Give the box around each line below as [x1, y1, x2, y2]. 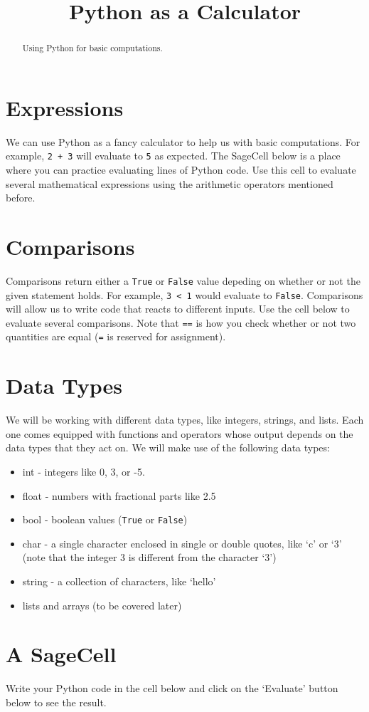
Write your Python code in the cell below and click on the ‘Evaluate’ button [6, 681, 338, 696]
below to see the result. [6, 694, 107, 709]
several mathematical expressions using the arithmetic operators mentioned [6, 176, 333, 191]
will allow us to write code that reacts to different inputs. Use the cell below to [6, 301, 350, 316]
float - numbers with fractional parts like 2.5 [22, 488, 216, 503]
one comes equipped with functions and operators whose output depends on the [6, 426, 353, 441]
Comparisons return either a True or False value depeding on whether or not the [6, 273, 360, 288]
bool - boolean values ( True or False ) [22, 512, 188, 527]
